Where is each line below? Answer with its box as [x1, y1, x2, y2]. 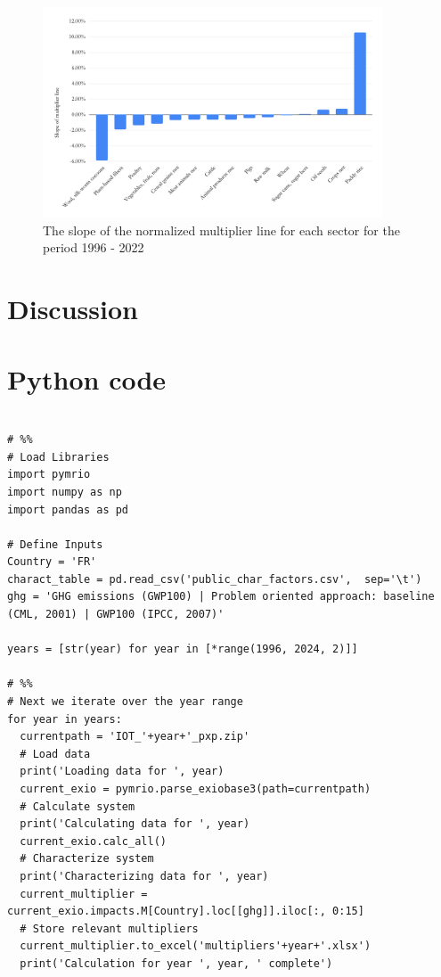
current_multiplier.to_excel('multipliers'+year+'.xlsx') [20, 940, 372, 953]
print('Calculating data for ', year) [20, 817, 250, 831]
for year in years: [7, 712, 122, 726]
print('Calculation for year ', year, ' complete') [20, 956, 333, 970]
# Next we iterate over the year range [7, 695, 243, 709]
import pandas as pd [7, 503, 129, 516]
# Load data [20, 747, 91, 760]
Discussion [7, 291, 138, 327]
